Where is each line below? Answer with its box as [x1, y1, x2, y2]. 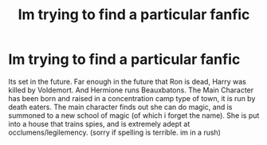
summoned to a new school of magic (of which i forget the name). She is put [8, 110, 260, 120]
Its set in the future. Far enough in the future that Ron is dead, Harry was [8, 76, 247, 86]
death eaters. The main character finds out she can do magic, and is [8, 102, 233, 112]
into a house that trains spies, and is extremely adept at [8, 119, 190, 128]
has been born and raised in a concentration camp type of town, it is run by [8, 93, 256, 103]
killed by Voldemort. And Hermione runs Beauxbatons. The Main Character [8, 85, 254, 95]
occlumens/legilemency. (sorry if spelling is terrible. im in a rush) [8, 127, 222, 137]
